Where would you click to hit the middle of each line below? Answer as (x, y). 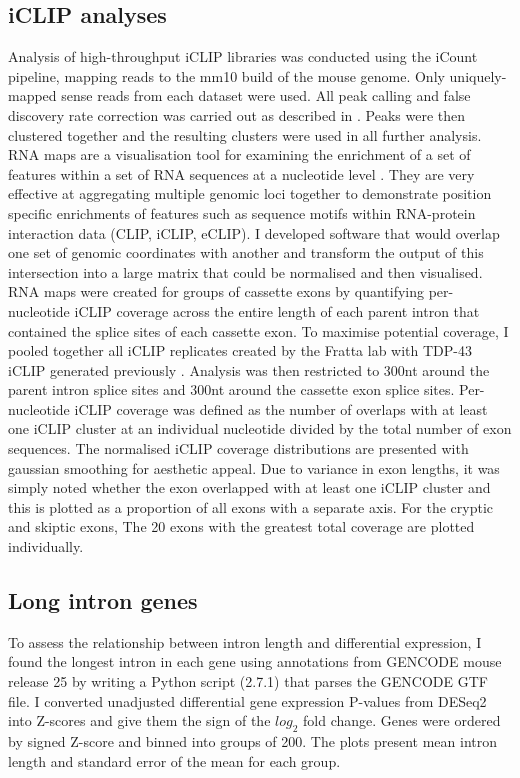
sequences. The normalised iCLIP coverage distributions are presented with (238, 448)
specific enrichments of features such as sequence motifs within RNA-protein (242, 212)
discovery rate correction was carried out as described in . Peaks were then (237, 114)
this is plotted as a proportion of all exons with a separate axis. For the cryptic (251, 506)
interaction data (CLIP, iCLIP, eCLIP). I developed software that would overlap (254, 232)
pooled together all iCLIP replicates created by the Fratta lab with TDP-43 (240, 350)
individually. (46, 546)
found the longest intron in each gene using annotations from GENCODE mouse (255, 661)
